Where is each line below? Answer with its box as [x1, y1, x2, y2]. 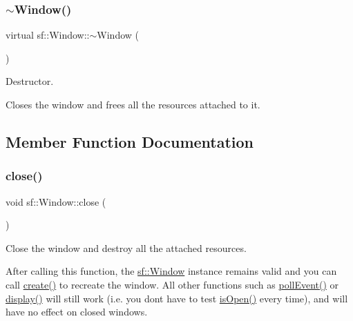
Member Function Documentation [6, 130, 254, 152]
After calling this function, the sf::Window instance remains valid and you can [6, 264, 337, 278]
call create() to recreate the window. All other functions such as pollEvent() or [6, 277, 339, 291]
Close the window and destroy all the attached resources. [6, 240, 247, 255]
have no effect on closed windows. [6, 304, 148, 319]
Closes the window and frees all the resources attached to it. [6, 97, 260, 111]
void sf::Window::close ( [6, 194, 106, 208]
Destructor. [6, 74, 54, 88]
